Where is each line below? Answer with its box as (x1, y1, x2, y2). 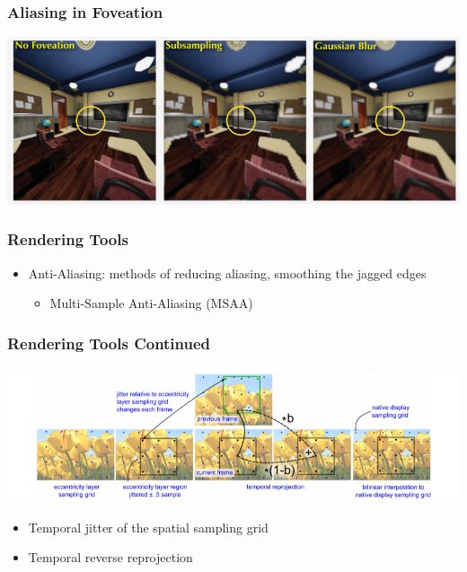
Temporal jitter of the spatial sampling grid (28, 517, 269, 536)
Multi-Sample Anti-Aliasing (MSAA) (49, 294, 253, 312)
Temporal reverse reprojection (28, 548, 193, 567)
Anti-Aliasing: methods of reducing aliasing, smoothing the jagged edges (28, 263, 427, 282)
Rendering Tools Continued (7, 331, 211, 354)
